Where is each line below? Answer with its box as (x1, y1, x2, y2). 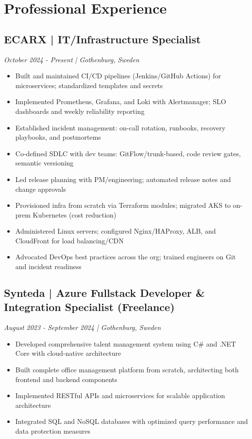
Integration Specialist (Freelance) (4, 299, 175, 314)
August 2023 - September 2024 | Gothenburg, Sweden (4, 322, 161, 332)
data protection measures (15, 426, 91, 436)
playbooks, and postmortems (15, 132, 101, 142)
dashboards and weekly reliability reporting (15, 106, 145, 116)
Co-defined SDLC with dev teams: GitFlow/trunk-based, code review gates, (15, 148, 241, 158)
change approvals (15, 183, 66, 194)
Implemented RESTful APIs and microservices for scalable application (15, 390, 225, 401)
